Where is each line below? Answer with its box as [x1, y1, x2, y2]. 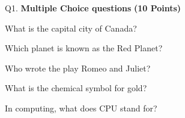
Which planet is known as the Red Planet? [5, 42, 163, 54]
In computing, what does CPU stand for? [5, 101, 157, 114]
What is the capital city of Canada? [5, 21, 137, 34]
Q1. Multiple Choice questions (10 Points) [5, 2, 181, 14]
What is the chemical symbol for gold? [5, 82, 147, 94]
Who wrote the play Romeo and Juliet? [5, 61, 151, 74]
